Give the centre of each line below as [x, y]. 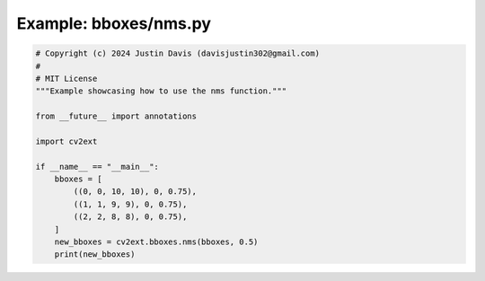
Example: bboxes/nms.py [114, 23]
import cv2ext [66, 141]
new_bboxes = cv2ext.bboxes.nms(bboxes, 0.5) [156, 242]
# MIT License [66, 78]
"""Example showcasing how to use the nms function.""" [161, 91]
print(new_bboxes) [95, 255]
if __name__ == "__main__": [97, 167]
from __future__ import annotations [116, 116]
